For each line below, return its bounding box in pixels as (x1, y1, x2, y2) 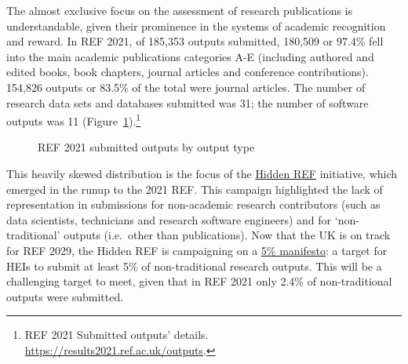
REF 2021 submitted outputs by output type (38, 139, 255, 155)
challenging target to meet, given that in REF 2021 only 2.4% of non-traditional (6, 273, 392, 289)
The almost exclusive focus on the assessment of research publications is (6, 2, 352, 18)
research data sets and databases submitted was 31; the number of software (6, 94, 369, 111)
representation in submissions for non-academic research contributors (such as (6, 196, 381, 213)
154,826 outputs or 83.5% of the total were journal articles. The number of (6, 78, 366, 95)
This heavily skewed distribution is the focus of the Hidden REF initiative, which (6, 166, 398, 181)
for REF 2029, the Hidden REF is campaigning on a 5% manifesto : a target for (6, 242, 388, 258)
